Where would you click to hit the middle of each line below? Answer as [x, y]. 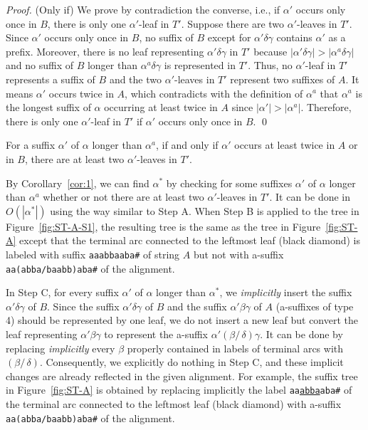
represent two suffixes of [283, 79]
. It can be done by [301, 334]
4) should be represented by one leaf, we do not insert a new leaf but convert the [182, 320]
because [270, 51]
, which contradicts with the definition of [214, 93]
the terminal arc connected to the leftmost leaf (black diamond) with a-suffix [174, 404]
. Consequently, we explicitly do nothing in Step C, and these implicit [191, 362]
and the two [135, 79]
